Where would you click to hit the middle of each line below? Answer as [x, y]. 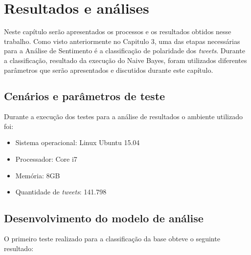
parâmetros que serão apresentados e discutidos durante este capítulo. [109, 70]
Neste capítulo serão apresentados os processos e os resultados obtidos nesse [118, 32]
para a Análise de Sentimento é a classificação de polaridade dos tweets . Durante [125, 51]
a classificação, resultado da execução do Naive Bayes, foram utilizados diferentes [125, 60]
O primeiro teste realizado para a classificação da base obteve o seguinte [112, 239]
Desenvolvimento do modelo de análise [104, 218]
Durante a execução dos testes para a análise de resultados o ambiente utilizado [123, 117]
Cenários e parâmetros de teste [85, 96]
